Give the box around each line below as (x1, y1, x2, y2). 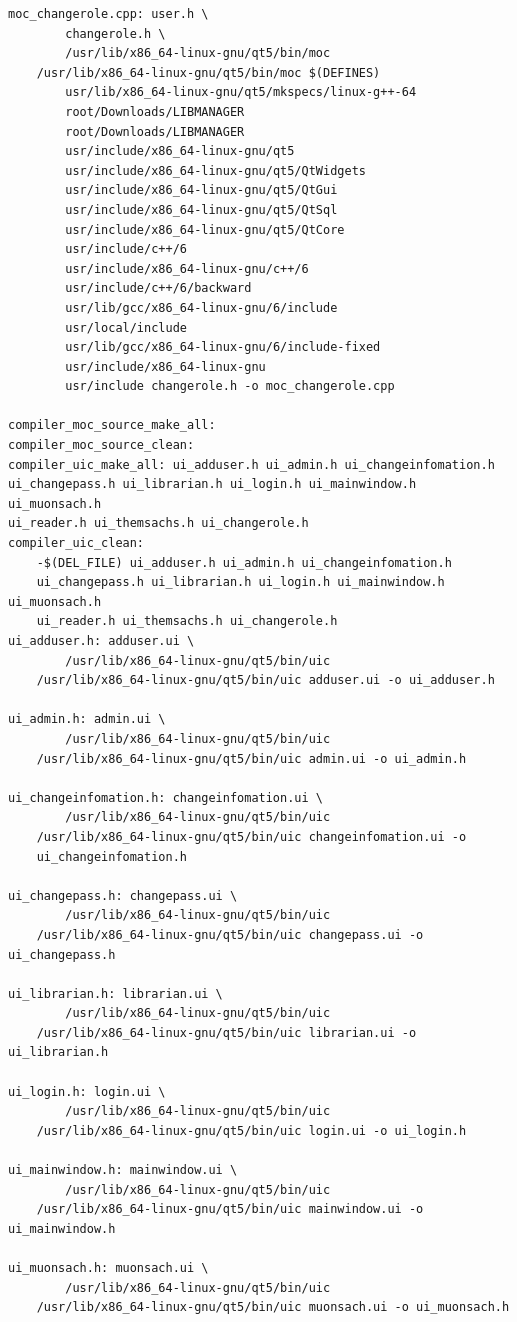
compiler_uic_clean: (8, 536, 145, 551)
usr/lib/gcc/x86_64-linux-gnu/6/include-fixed (65, 340, 381, 355)
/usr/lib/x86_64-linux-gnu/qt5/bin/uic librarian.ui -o (36, 1025, 417, 1040)
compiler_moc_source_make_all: (8, 418, 216, 433)
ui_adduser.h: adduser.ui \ (8, 634, 195, 648)
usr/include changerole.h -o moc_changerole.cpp (65, 379, 395, 394)
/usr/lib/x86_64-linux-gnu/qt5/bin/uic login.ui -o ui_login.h (36, 1123, 467, 1138)
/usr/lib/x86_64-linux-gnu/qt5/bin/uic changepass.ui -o (36, 927, 424, 942)
